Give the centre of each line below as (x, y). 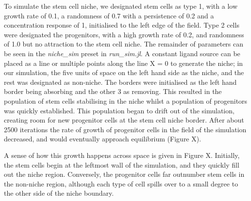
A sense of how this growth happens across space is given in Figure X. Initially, (122, 155)
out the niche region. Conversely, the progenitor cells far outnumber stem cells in (124, 174)
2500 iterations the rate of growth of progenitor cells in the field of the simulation (125, 129)
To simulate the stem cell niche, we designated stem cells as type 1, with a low (121, 6)
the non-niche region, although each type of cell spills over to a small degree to (121, 183)
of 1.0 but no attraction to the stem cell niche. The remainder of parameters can (124, 44)
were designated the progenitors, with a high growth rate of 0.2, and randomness (124, 34)
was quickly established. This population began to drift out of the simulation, (119, 110)
